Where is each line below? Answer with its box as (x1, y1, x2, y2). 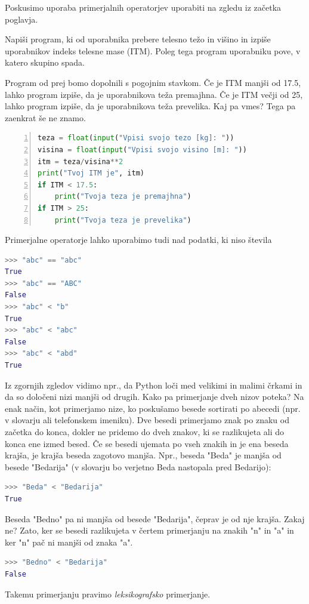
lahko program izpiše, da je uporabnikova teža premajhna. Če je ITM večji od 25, (5, 88, 303, 100)
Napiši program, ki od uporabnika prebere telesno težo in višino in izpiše (5, 33, 271, 45)
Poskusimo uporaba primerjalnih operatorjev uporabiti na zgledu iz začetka (5, 1, 282, 13)
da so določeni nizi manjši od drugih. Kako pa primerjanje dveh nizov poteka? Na (5, 390, 304, 403)
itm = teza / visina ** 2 (38, 157, 123, 166)
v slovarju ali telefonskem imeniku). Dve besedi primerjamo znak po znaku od (5, 414, 289, 426)
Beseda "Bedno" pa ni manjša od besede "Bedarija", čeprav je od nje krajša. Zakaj (5, 512, 305, 525)
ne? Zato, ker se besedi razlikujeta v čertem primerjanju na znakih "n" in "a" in (5, 524, 294, 537)
